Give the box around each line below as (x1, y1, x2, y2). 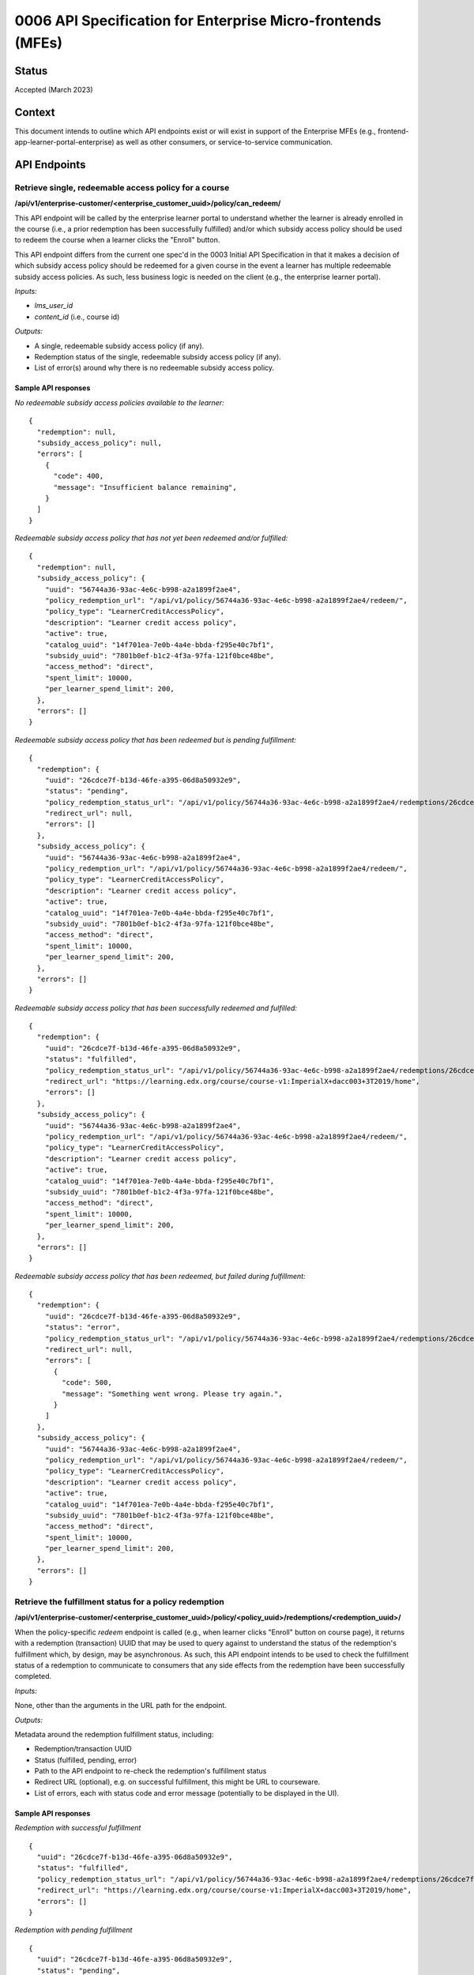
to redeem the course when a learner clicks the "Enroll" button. (14, 235, 220, 245)
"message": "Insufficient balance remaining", (53, 483, 237, 491)
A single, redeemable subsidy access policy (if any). (34, 340, 205, 351)
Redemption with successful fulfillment (14, 1823, 141, 1833)
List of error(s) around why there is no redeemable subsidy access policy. (34, 363, 275, 373)
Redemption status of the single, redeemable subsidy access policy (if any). (34, 352, 282, 361)
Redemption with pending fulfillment (14, 1925, 133, 1935)
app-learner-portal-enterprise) (14, 137, 115, 147)
